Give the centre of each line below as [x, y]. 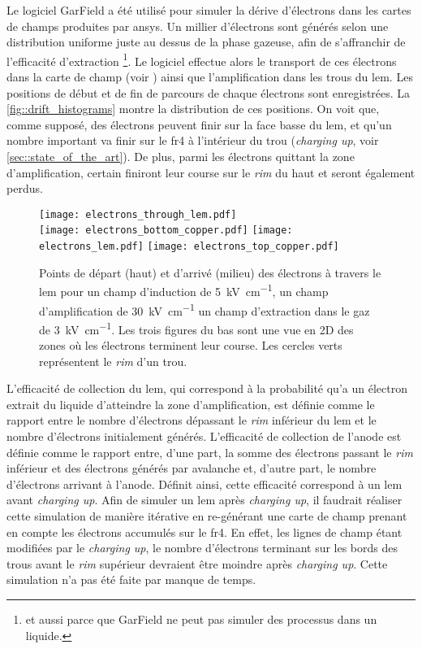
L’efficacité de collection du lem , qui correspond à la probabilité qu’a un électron [207, 388]
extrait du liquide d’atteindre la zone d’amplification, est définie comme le [191, 404]
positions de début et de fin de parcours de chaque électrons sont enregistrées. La [209, 92]
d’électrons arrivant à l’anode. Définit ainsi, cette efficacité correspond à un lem [205, 483]
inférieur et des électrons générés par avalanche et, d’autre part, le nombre [192, 468]
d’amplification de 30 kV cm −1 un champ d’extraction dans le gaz [205, 309]
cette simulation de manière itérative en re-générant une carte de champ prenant [207, 516]
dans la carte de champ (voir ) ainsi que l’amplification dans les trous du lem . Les [210, 77]
